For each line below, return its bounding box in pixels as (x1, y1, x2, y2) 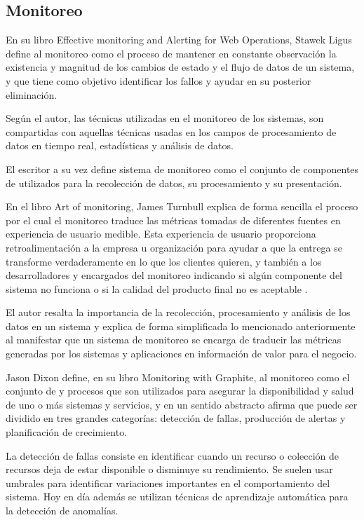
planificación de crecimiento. (6, 425, 128, 439)
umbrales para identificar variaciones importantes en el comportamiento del (6, 475, 330, 490)
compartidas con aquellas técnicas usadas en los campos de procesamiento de (6, 124, 337, 139)
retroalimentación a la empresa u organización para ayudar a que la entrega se (6, 240, 342, 254)
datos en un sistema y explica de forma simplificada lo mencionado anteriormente (6, 318, 356, 333)
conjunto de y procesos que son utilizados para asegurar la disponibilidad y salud (6, 383, 354, 398)
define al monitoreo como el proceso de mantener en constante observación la (6, 46, 337, 60)
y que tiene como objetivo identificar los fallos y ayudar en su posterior (6, 73, 311, 88)
